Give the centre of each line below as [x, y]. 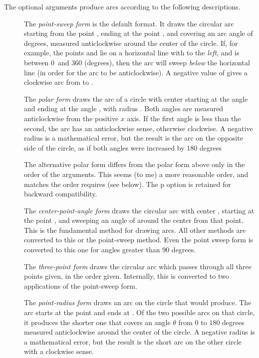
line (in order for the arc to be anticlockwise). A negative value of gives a [136, 72]
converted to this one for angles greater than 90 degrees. [110, 250]
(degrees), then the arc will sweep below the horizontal [167, 62]
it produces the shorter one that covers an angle [97, 322]
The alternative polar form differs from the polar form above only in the [134, 164]
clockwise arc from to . [59, 82]
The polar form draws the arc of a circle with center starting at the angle [136, 98]
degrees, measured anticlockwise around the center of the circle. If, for [131, 43]
